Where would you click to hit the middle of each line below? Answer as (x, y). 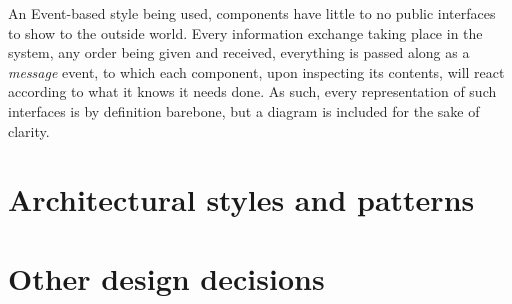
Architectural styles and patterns (241, 199)
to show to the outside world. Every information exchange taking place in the (245, 32)
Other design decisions (166, 277)
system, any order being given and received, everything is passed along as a (239, 52)
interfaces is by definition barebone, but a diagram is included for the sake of (244, 110)
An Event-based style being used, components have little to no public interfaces (252, 13)
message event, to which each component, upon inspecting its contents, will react (256, 71)
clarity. (29, 130)
